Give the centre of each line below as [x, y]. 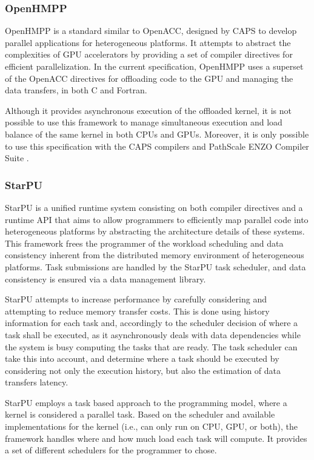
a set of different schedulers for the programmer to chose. [111, 450]
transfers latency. [37, 382]
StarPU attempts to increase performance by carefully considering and [136, 299]
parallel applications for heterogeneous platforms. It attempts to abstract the [148, 42]
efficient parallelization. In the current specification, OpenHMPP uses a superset [154, 66]
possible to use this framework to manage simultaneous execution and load [144, 122]
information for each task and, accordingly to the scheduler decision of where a [152, 323]
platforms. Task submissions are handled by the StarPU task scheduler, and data [155, 266]
